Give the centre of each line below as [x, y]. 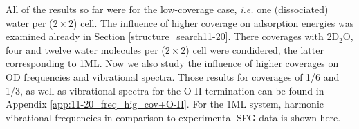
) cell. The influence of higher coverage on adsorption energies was [214, 22]
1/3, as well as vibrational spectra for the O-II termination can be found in [165, 90]
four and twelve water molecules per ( [85, 49]
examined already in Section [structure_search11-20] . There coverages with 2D [173, 36]
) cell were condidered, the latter [255, 49]
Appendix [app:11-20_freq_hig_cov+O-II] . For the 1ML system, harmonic [165, 104]
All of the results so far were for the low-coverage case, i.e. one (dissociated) [167, 9]
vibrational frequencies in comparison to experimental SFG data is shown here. [173, 117]
